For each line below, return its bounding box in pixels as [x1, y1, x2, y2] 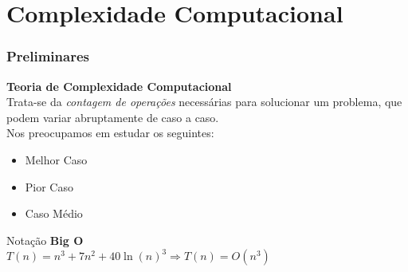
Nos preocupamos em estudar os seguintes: [6, 124, 214, 141]
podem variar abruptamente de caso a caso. [6, 108, 219, 125]
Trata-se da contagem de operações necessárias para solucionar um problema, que [6, 93, 402, 110]
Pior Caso [25, 178, 73, 195]
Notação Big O [6, 231, 84, 248]
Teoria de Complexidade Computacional [6, 77, 232, 94]
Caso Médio [25, 205, 83, 222]
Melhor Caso [25, 151, 88, 168]
